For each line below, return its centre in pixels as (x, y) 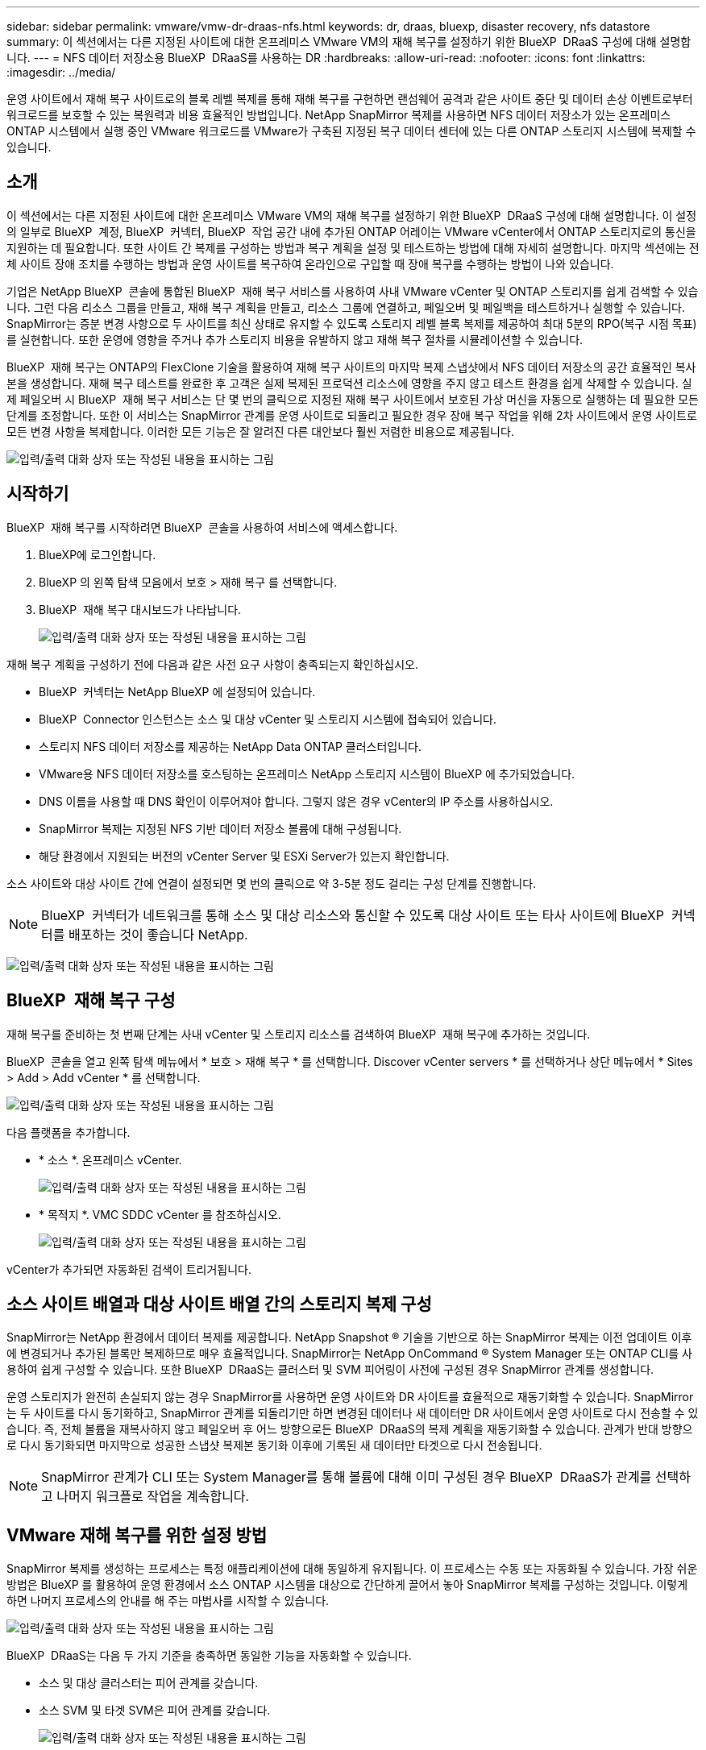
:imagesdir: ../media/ (61, 72)
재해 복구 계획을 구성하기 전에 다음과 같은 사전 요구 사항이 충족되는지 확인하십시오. (213, 664)
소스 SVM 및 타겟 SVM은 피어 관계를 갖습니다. (155, 1711)
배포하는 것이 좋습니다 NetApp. (158, 934)
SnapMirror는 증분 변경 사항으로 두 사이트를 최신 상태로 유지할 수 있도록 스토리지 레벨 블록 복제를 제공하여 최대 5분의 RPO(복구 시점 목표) (352, 323)
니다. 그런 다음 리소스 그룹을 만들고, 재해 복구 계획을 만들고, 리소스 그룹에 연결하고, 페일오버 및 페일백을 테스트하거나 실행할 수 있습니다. (346, 307)
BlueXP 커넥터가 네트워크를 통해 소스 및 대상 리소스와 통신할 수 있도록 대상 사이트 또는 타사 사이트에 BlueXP (353, 915)
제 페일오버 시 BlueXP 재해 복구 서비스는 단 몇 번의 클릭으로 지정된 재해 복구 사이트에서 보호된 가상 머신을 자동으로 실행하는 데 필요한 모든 (353, 399)
